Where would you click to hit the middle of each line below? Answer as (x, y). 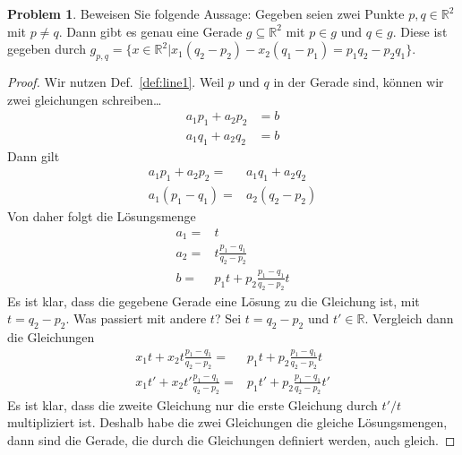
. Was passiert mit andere (136, 318)
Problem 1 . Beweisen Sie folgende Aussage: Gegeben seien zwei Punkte (206, 13)
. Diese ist (420, 31)
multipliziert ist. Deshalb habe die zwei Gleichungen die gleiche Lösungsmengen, (227, 422)
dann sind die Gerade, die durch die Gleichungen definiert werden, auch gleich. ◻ (231, 439)
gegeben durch (47, 49)
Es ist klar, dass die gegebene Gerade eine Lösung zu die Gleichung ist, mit (214, 300)
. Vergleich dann (409, 318)
